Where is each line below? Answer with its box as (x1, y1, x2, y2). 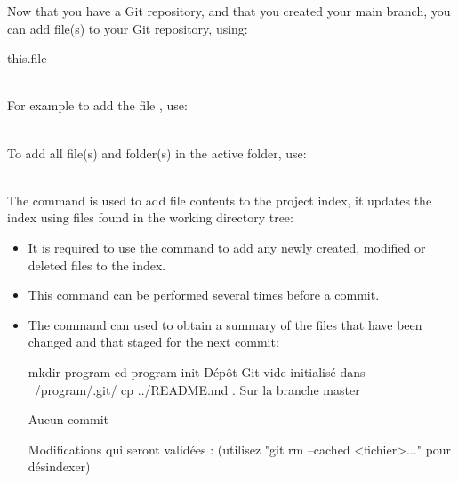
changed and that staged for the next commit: (28, 333, 279, 351)
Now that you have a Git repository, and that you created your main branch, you (7, 2, 451, 20)
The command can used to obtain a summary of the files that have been (28, 315, 422, 333)
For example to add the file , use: (7, 96, 188, 115)
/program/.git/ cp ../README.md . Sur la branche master (34, 380, 360, 398)
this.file (7, 49, 47, 68)
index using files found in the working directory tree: (7, 208, 293, 227)
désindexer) (28, 457, 91, 476)
